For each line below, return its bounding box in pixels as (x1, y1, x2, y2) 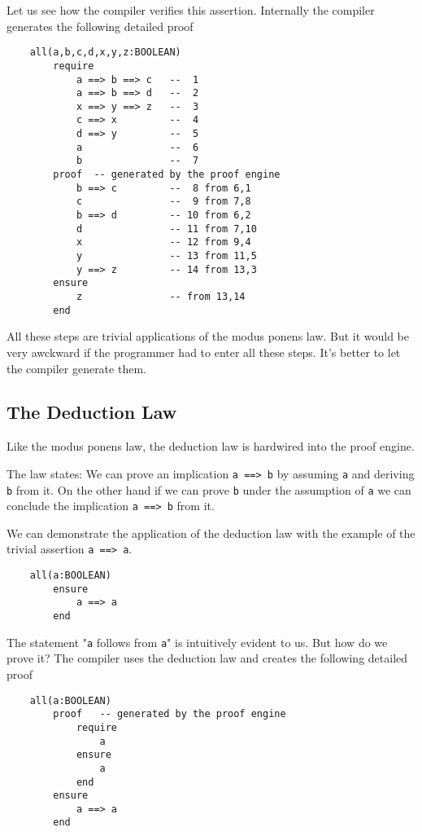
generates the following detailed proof (7, 17, 194, 34)
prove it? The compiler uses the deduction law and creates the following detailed (7, 649, 408, 667)
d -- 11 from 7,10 (76, 222, 257, 235)
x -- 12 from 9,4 (76, 236, 251, 249)
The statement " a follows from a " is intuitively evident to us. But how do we (7, 633, 388, 650)
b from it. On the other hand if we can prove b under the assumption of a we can (7, 481, 411, 498)
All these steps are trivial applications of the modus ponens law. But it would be (7, 328, 410, 345)
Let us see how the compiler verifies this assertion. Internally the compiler (7, 2, 375, 18)
